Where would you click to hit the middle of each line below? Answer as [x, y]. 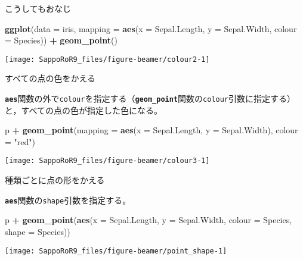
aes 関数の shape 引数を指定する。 [68, 200]
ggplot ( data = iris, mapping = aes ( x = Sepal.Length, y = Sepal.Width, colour [151, 28]
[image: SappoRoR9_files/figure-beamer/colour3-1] [107, 161]
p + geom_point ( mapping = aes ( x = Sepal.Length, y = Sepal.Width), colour [151, 130]
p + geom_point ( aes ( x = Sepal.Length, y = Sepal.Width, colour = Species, [149, 220]
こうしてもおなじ [38, 8]
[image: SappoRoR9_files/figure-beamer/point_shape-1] [116, 251]
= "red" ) [20, 141]
